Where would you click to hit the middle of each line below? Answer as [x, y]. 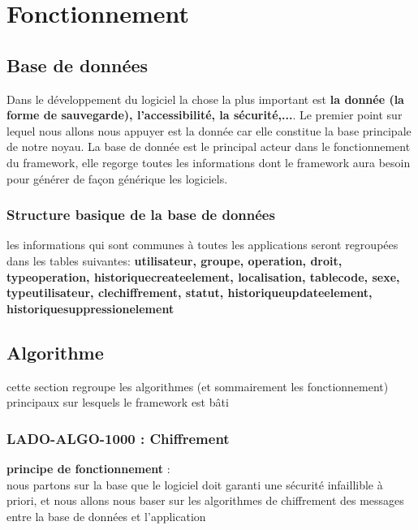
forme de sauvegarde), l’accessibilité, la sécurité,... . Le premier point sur [205, 115]
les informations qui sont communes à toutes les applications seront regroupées [203, 245]
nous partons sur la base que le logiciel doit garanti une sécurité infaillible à [195, 484]
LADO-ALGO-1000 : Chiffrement [118, 438]
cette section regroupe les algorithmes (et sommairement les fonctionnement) [198, 386]
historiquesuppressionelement [90, 308]
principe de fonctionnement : [88, 468]
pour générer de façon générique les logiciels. [117, 178]
